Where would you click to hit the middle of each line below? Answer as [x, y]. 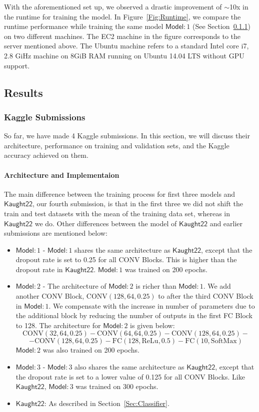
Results [23, 92]
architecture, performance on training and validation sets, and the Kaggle [117, 145]
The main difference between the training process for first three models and [120, 194]
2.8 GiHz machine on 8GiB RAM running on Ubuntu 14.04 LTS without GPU [124, 55]
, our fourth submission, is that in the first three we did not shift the [138, 204]
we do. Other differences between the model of [106, 223]
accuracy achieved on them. [46, 155]
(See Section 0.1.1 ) [221, 26]
